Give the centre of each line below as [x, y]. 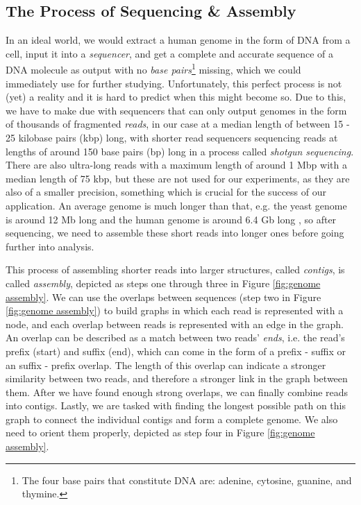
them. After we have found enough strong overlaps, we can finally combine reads [177, 392]
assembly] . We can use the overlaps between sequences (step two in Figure [163, 297]
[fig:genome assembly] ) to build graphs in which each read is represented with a [175, 310]
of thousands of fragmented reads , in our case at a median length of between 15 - [178, 124]
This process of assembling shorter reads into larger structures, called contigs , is [175, 269]
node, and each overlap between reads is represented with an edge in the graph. [175, 324]
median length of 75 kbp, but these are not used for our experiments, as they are [178, 178]
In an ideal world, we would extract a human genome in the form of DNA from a [178, 40]
